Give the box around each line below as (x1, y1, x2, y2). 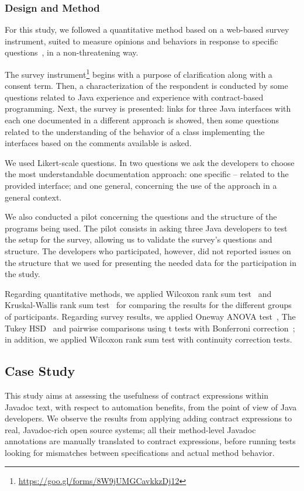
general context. (5, 191, 62, 203)
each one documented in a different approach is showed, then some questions (5, 114, 279, 126)
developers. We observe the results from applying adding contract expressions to (5, 412, 292, 424)
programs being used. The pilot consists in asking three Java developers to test (5, 222, 288, 234)
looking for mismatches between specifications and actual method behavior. (5, 446, 275, 458)
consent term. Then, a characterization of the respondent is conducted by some (5, 79, 288, 92)
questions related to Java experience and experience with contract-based (5, 91, 264, 103)
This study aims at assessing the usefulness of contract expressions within (5, 389, 268, 401)
